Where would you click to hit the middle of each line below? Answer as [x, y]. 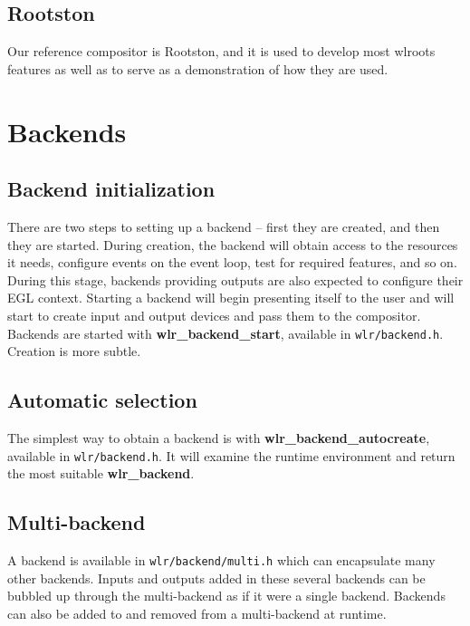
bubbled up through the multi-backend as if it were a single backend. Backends [226, 596]
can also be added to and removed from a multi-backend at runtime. [197, 613]
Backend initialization [111, 189]
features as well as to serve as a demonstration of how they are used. [198, 68]
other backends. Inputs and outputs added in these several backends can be [216, 578]
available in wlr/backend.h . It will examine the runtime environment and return [231, 455]
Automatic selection [102, 400]
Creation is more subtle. [74, 351]
